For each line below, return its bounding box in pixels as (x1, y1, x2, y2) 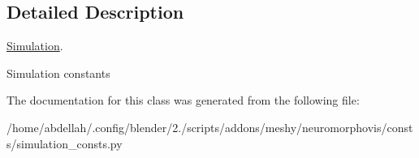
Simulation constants (6, 64, 110, 81)
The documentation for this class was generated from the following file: (6, 92, 360, 109)
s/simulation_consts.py (6, 135, 123, 152)
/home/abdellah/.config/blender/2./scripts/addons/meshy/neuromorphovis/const (6, 118, 413, 135)
